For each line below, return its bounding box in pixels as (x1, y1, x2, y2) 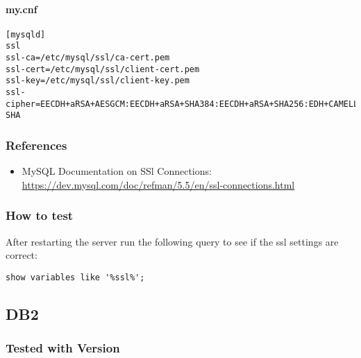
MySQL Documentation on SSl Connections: (22, 164, 212, 178)
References (6, 136, 67, 153)
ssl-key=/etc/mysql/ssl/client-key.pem (6, 76, 190, 86)
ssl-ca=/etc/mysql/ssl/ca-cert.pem (6, 53, 170, 63)
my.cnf (6, 1, 37, 16)
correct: (6, 248, 37, 262)
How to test (6, 207, 74, 224)
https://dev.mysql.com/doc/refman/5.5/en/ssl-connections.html (22, 177, 295, 191)
